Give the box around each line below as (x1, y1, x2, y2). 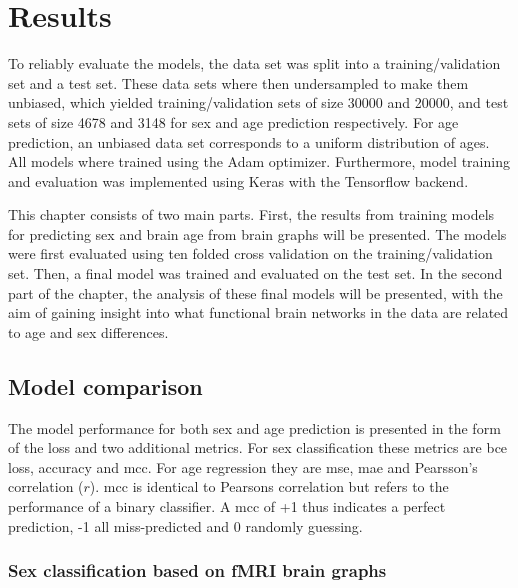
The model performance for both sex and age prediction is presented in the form (8, 417, 501, 438)
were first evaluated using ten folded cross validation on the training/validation (8, 243, 493, 264)
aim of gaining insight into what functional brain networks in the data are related (8, 302, 509, 323)
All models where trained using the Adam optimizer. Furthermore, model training (8, 151, 510, 172)
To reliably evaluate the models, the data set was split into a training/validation (8, 53, 501, 74)
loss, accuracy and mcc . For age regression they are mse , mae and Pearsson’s (8, 456, 478, 477)
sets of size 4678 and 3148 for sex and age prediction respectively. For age (8, 111, 459, 132)
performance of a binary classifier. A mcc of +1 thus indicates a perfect (8, 496, 446, 517)
